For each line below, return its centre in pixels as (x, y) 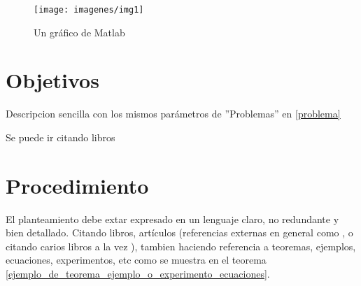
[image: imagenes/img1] (89, 10)
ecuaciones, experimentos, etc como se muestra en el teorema (136, 260)
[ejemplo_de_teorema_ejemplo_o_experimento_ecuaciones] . (138, 274)
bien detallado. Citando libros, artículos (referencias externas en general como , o (179, 233)
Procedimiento (77, 185)
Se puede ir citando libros (61, 137)
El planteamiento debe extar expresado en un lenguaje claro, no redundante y (172, 219)
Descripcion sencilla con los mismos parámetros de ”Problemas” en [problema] (173, 114)
